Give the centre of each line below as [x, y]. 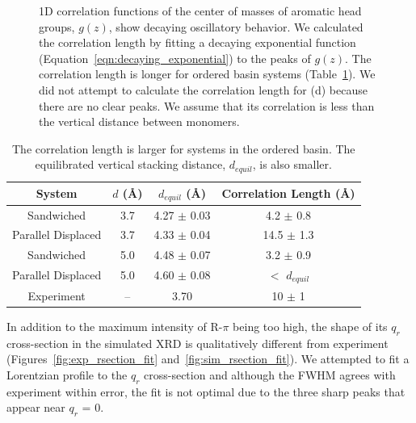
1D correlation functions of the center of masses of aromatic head [200, 10]
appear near [36, 407]
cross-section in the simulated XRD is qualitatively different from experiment [197, 343]
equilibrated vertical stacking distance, [130, 164]
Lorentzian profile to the [67, 374]
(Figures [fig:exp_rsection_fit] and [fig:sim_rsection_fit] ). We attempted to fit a [208, 359]
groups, [57, 26]
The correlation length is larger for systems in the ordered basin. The [184, 148]
